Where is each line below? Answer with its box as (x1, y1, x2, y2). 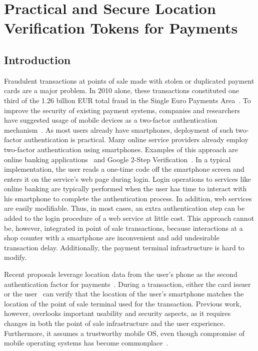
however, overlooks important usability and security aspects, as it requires (4, 308, 231, 318)
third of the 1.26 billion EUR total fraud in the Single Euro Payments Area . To (4, 95, 251, 105)
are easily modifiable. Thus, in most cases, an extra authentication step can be (4, 203, 245, 213)
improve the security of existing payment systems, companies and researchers (4, 105, 240, 115)
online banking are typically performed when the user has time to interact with (4, 183, 247, 194)
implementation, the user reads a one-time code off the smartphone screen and (4, 164, 244, 174)
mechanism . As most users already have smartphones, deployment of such (4, 124, 233, 135)
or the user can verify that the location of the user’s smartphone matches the (4, 288, 244, 299)
